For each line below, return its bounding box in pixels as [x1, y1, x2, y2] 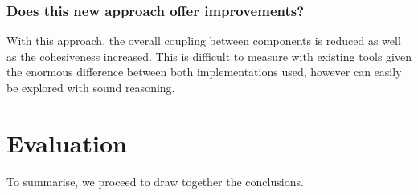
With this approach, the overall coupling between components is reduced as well [6, 32, 401, 49]
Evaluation [6, 126, 127, 159]
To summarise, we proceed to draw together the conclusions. [6, 173, 304, 189]
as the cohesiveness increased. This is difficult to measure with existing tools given [6, 47, 412, 64]
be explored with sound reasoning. [6, 79, 175, 95]
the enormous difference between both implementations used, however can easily [6, 63, 402, 80]
